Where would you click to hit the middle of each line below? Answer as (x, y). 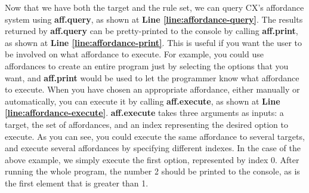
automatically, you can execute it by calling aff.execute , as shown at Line (143, 101)
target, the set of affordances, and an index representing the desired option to (146, 124)
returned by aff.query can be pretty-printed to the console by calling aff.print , (152, 31)
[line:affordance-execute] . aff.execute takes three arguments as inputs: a (144, 113)
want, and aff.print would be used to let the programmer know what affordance (152, 77)
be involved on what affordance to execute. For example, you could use (134, 54)
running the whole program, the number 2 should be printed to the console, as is (152, 171)
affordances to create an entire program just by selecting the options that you (147, 65)
